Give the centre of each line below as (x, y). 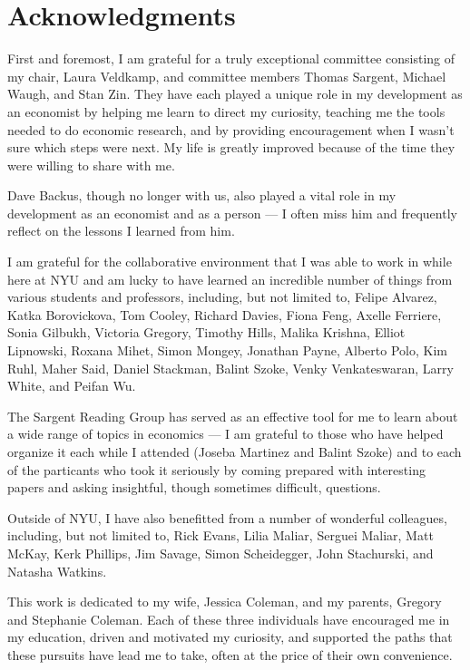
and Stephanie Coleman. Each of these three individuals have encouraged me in (229, 619)
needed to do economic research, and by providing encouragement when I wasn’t (231, 129)
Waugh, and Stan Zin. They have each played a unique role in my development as (235, 94)
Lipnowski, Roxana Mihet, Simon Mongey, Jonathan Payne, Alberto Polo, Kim (227, 350)
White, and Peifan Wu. (72, 386)
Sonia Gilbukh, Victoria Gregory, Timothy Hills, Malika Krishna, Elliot (206, 332)
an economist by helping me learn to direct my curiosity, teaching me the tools (226, 111)
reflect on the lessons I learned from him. (121, 231)
